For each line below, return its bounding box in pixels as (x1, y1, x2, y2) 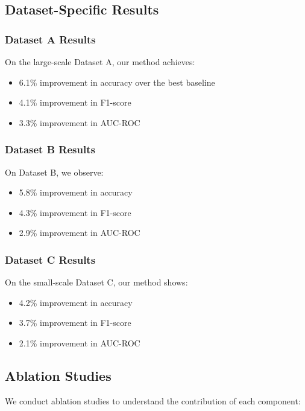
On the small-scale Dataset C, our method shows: (5, 276, 188, 288)
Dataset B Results (5, 142, 95, 157)
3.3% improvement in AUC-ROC (19, 116, 140, 129)
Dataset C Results (5, 252, 96, 267)
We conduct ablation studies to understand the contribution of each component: (5, 394, 301, 407)
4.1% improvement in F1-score (19, 96, 131, 109)
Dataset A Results (5, 31, 96, 46)
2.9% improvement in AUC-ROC (19, 226, 140, 239)
